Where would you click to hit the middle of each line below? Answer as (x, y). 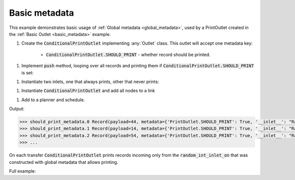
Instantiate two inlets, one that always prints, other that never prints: (90, 82)
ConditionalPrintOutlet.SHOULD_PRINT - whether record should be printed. (128, 55)
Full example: (23, 171)
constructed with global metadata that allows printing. (64, 162)
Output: (17, 109)
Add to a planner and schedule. (53, 100)
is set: (28, 73)
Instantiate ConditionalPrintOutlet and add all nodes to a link (88, 90)
